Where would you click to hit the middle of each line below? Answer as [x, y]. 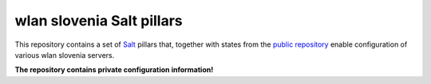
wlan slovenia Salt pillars [99, 21]
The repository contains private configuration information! [114, 70]
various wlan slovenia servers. [65, 55]
